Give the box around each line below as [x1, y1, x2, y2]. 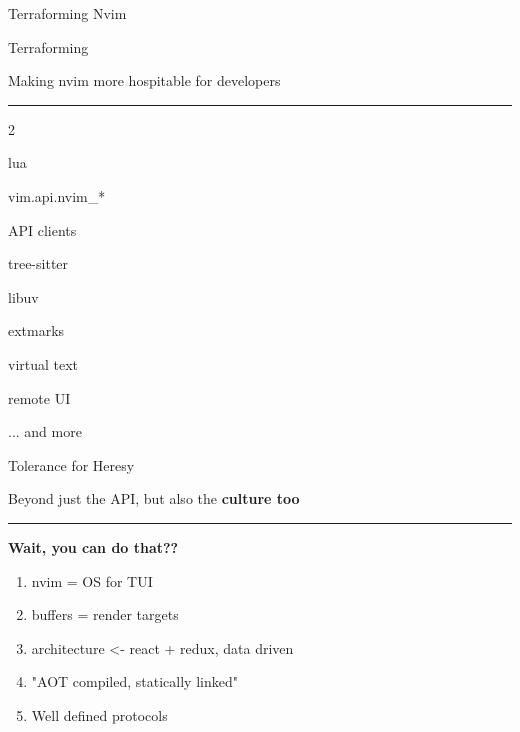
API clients [8, 219, 77, 240]
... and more [8, 421, 82, 442]
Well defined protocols [31, 704, 168, 725]
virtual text [8, 353, 79, 374]
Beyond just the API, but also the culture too [8, 488, 300, 509]
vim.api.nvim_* [8, 185, 106, 206]
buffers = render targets [31, 604, 179, 625]
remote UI [8, 387, 71, 408]
